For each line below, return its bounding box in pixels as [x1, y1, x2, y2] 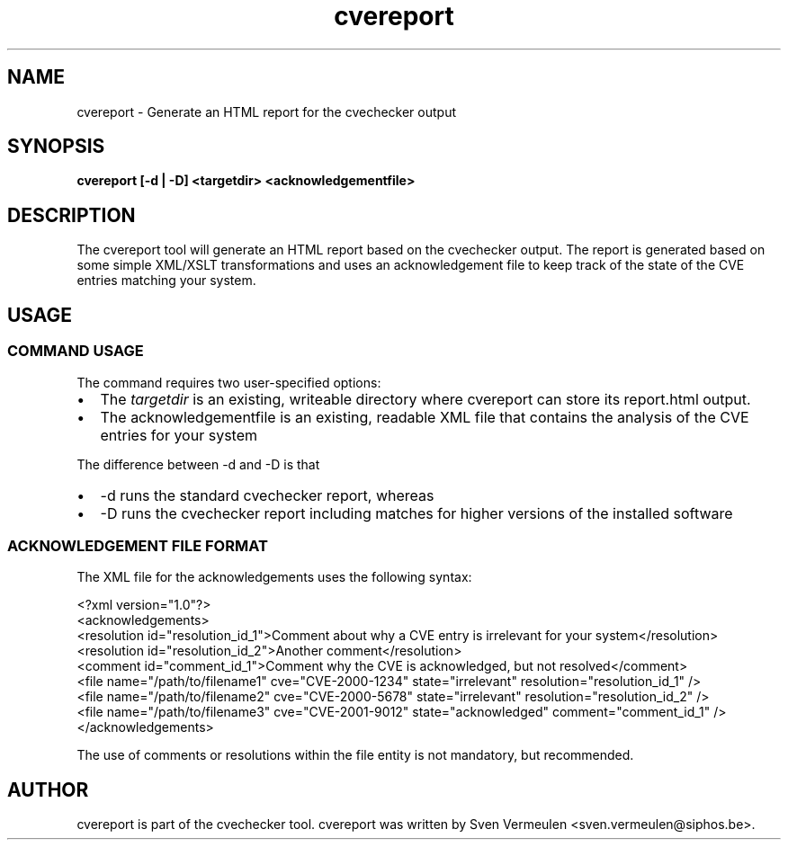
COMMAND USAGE [7, 342, 144, 361]
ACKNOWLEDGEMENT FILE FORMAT [7, 536, 268, 555]
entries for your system [100, 425, 257, 444]
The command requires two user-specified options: [76, 374, 381, 390]
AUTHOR [7, 778, 89, 801]
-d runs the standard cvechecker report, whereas [100, 486, 434, 504]
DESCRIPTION [7, 203, 136, 227]
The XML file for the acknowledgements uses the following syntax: [76, 569, 472, 585]
